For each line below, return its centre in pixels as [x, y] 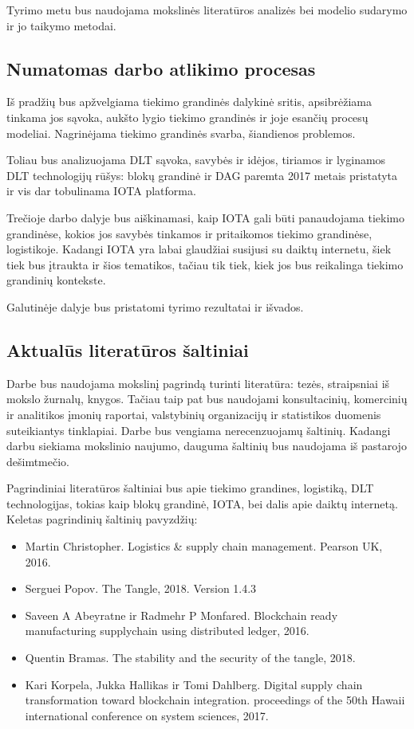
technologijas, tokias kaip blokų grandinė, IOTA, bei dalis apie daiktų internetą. [202, 503]
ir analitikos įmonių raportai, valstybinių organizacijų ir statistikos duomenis [194, 414]
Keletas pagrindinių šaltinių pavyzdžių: [102, 519]
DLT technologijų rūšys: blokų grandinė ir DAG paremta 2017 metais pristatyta [202, 175]
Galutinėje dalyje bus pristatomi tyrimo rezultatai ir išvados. [155, 306]
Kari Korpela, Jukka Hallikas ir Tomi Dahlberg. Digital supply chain [194, 684]
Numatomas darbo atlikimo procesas [161, 68]
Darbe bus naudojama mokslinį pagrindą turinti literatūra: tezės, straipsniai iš [198, 383]
